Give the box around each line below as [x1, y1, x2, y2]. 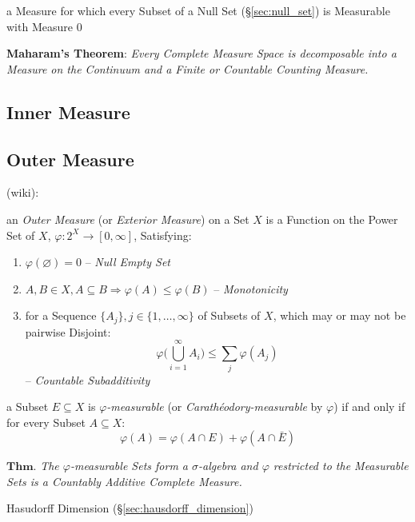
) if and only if [333, 398, 405, 415]
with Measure [6, 18, 73, 34]
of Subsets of [198, 307, 261, 324]
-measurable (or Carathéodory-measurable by [106, 398, 323, 415]
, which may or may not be [273, 307, 406, 324]
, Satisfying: [134, 226, 192, 243]
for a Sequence [25, 307, 97, 324]
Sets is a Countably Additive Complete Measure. [6, 472, 242, 489]
